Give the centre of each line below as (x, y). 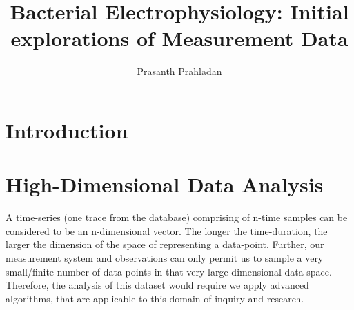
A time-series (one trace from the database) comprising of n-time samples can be (177, 217)
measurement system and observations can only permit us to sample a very (165, 258)
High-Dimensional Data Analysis (165, 184)
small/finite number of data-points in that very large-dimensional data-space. (169, 271)
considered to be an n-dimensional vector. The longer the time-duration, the (167, 230)
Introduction (67, 130)
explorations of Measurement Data (179, 38)
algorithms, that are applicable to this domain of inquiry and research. (155, 298)
